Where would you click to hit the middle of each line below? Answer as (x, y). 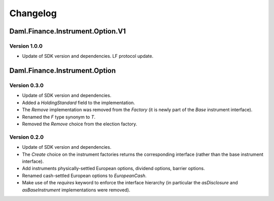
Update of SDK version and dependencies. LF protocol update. (88, 56)
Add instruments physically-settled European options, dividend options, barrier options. (114, 169)
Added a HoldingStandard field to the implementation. (79, 103)
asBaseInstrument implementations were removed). (76, 190)
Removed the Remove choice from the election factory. (80, 124)
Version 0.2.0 (27, 137)
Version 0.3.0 (27, 85)
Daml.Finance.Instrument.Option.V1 (68, 31)
